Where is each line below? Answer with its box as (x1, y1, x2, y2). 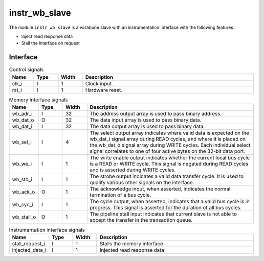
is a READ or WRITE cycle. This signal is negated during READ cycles (89, 160, 249, 167)
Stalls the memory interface (99, 240, 163, 247)
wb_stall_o (12, 214, 36, 220)
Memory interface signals (9, 96, 68, 103)
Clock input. (85, 80, 113, 87)
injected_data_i (12, 247, 46, 254)
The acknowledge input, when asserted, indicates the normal (89, 185, 231, 192)
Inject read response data (21, 33, 73, 39)
